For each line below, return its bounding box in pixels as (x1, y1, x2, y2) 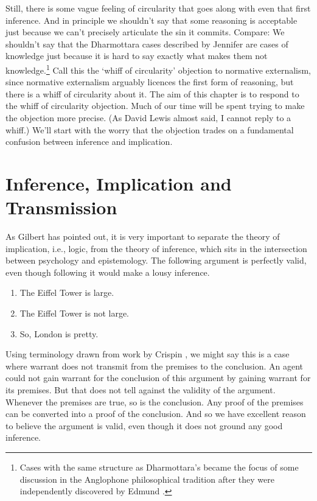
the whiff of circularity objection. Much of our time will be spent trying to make (5, 99, 305, 112)
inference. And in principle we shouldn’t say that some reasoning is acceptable (5, 13, 298, 26)
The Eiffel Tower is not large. (19, 307, 130, 320)
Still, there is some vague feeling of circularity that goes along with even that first (5, 2, 311, 14)
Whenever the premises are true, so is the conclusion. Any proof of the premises (5, 395, 304, 408)
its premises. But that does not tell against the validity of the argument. (5, 384, 276, 396)
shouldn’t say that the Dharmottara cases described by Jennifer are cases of (5, 37, 288, 50)
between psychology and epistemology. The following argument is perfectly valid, (5, 254, 307, 267)
